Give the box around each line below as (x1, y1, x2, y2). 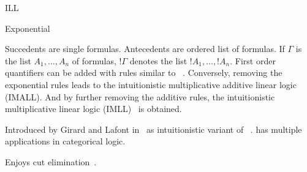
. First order (230, 54, 276, 67)
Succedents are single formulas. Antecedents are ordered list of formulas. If (5, 42, 285, 55)
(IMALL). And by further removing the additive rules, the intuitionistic (5, 90, 275, 103)
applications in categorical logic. (5, 135, 126, 148)
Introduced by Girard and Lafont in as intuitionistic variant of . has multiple (5, 122, 302, 135)
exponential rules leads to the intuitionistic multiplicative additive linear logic (5, 78, 297, 91)
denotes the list (129, 54, 188, 67)
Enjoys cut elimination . (5, 155, 97, 168)
